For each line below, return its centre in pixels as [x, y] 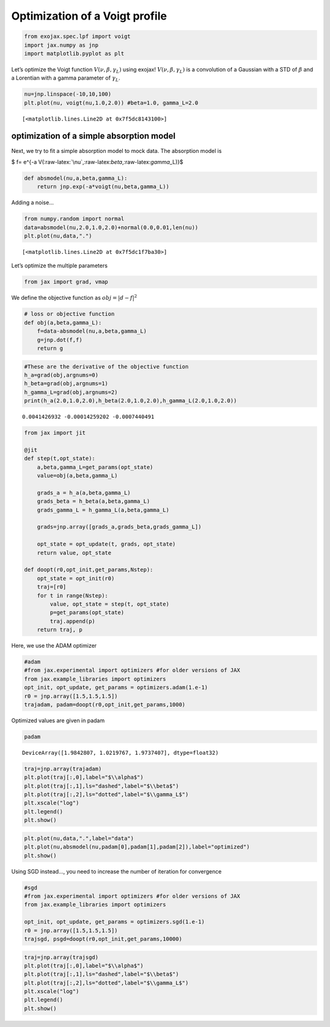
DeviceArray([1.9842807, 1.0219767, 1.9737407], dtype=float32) [121, 753]
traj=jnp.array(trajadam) [63, 769]
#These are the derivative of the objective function [106, 366]
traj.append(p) [73, 621]
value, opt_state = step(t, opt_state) [109, 604]
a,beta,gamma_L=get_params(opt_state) [95, 467]
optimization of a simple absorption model [94, 136]
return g [50, 348]
